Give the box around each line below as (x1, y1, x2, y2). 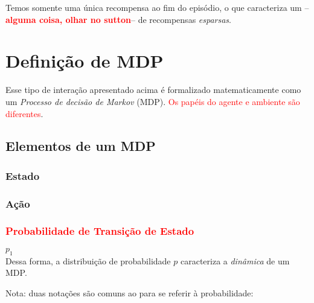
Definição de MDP (5, 48, 164, 73)
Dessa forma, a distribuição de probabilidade (5, 254, 171, 267)
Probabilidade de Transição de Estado (5, 223, 194, 238)
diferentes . (5, 107, 43, 120)
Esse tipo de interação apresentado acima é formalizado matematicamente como (5, 83, 301, 96)
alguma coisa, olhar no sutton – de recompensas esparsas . (5, 13, 231, 25)
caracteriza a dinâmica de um (180, 254, 290, 267)
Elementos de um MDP (5, 136, 156, 155)
